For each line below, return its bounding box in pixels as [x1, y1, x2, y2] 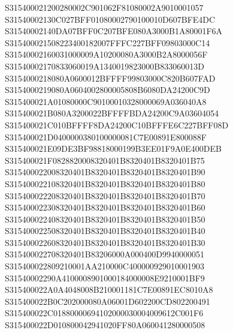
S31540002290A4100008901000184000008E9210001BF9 [5, 271, 205, 284]
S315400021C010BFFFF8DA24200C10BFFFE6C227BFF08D [5, 118, 229, 131]
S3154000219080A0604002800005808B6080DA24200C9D [5, 83, 210, 96]
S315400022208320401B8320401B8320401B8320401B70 [5, 189, 205, 202]
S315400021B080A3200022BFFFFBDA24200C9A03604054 [5, 107, 219, 119]
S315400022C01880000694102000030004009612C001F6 [5, 307, 204, 319]
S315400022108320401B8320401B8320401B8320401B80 [5, 177, 205, 190]
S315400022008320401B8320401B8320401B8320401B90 [5, 166, 205, 178]
